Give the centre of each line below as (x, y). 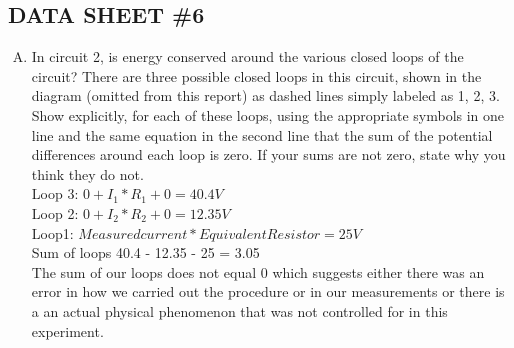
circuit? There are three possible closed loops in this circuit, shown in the (256, 75)
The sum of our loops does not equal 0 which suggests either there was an (258, 271)
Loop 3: (55, 193)
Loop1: (52, 232)
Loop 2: (55, 212)
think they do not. (87, 173)
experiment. (67, 330)
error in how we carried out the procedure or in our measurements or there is (268, 291)
